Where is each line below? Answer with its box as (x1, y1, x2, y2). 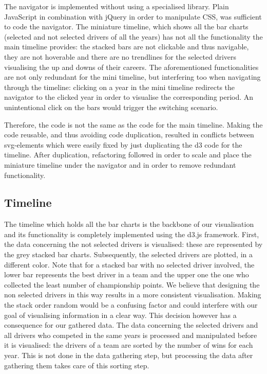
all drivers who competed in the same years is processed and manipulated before (4, 329, 257, 340)
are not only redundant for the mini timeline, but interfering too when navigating (4, 72, 261, 82)
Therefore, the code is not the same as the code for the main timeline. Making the (4, 119, 263, 130)
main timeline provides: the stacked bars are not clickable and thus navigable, (4, 41, 249, 52)
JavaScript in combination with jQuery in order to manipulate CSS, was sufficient (4, 11, 262, 22)
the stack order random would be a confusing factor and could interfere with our (4, 299, 258, 310)
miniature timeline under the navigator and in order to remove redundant (4, 159, 236, 170)
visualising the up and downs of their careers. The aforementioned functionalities (4, 61, 259, 72)
